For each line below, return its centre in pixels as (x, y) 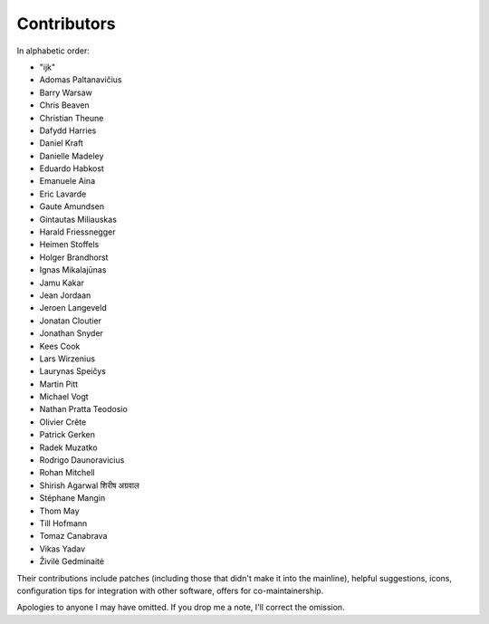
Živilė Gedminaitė (72, 562)
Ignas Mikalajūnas (73, 270)
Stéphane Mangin (72, 498)
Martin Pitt (59, 384)
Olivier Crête (63, 422)
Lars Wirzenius (67, 359)
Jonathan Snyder (72, 333)
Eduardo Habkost (72, 168)
